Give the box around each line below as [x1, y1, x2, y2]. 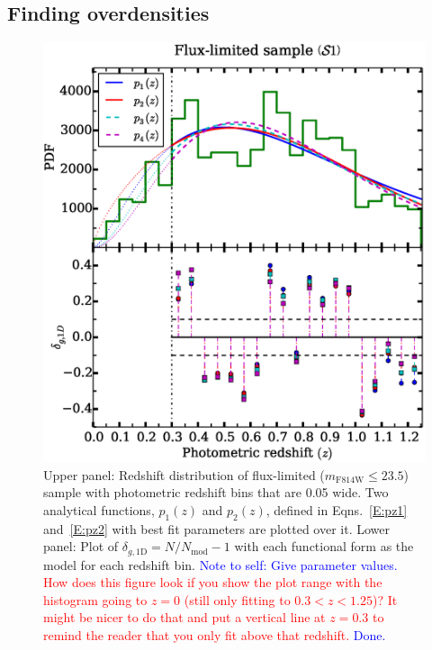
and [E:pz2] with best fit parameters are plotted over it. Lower [43, 519, 390, 538]
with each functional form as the [234, 537, 414, 556]
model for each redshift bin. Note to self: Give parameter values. [43, 555, 398, 574]
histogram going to [43, 590, 148, 609]
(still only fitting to [184, 590, 291, 609]
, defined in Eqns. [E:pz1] [265, 500, 408, 519]
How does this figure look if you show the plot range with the [43, 573, 382, 592]
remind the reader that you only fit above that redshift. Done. [43, 626, 386, 645]
